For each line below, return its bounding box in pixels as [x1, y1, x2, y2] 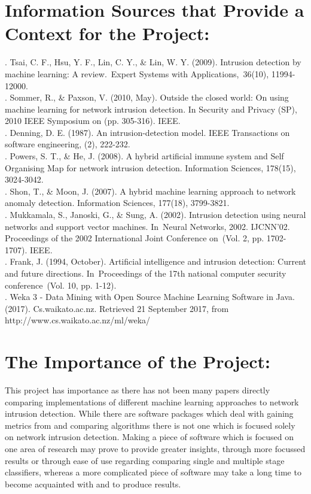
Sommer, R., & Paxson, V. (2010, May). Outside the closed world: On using [10, 91, 289, 104]
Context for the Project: [5, 21, 210, 46]
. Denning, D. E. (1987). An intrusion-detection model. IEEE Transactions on [5, 126, 290, 138]
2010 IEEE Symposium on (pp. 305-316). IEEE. [5, 114, 181, 127]
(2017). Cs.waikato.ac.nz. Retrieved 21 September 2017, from [5, 302, 229, 314]
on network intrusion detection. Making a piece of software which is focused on [5, 431, 294, 443]
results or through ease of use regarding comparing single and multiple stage [5, 454, 285, 466]
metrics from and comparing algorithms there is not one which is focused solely [5, 419, 295, 431]
